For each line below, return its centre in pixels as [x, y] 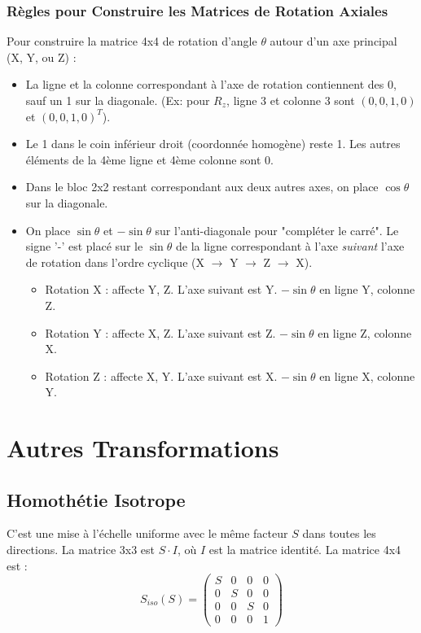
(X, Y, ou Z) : [42, 57]
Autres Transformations [143, 448]
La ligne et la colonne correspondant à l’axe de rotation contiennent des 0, [211, 84]
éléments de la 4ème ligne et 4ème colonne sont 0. [149, 159]
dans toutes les [339, 533]
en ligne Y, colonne [367, 289]
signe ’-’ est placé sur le [84, 246]
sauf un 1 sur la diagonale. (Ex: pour [118, 100]
